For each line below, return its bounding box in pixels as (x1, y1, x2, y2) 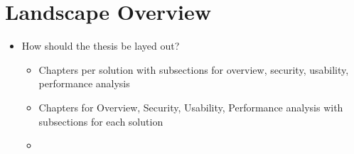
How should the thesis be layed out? (21, 38, 180, 53)
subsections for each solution (38, 114, 163, 128)
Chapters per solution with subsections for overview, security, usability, (38, 62, 349, 77)
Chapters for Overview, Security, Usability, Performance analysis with (38, 99, 343, 114)
